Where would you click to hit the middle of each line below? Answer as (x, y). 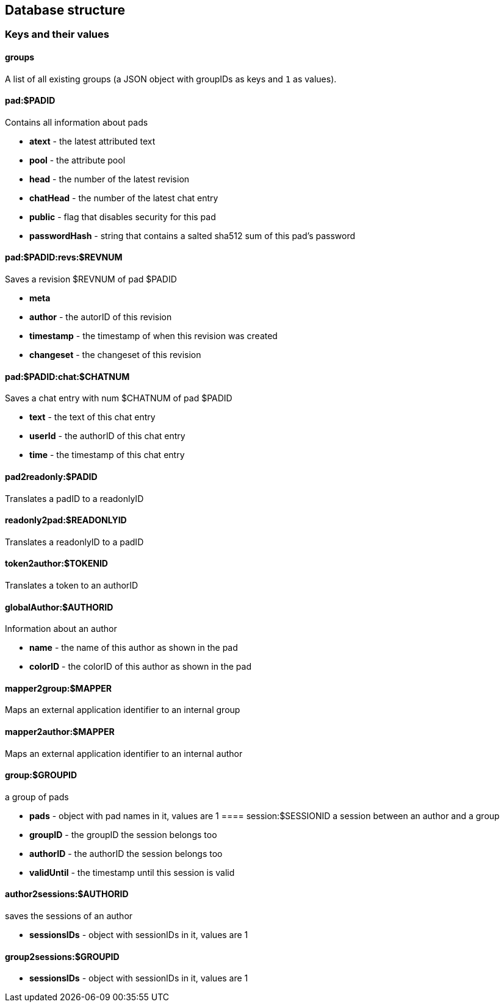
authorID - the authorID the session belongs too (126, 853)
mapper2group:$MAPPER (58, 688)
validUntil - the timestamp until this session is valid (132, 872)
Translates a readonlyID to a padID (74, 542)
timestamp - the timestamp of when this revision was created (153, 336)
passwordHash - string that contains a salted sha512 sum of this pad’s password (193, 235)
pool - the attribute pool (77, 160)
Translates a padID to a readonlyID (74, 498)
